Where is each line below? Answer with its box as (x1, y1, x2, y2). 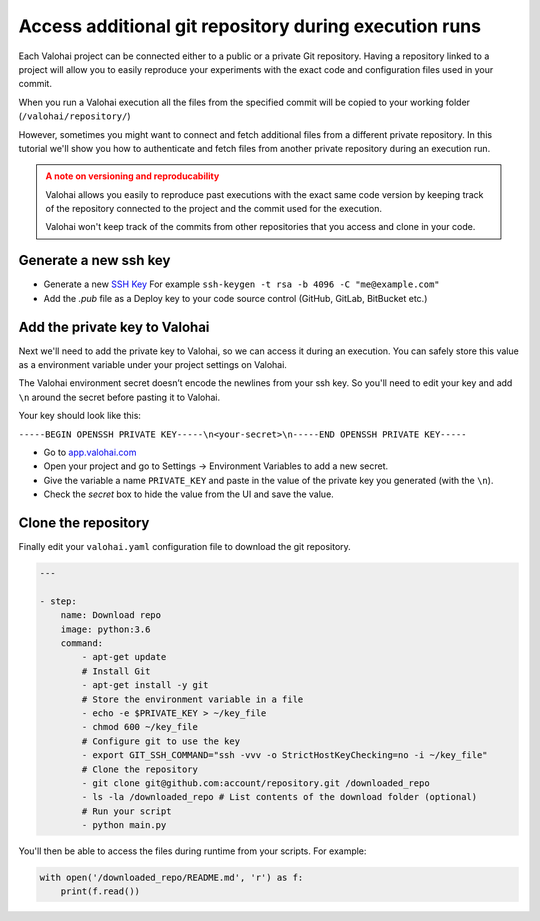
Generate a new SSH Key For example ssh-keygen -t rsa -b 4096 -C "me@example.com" (43, 278, 440, 290)
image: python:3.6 (60, 623, 151, 635)
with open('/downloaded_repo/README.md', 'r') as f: (39, 872, 304, 884)
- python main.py (81, 820, 167, 831)
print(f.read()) (60, 886, 140, 897)
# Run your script (81, 805, 172, 817)
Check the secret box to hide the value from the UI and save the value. (43, 488, 334, 500)
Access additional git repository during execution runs (18, 15, 482, 37)
